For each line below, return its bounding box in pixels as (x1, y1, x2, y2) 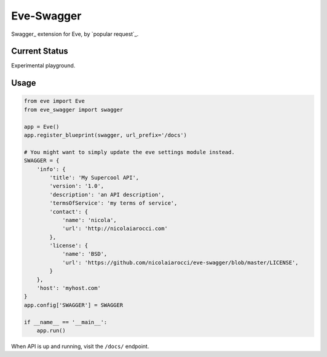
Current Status (11, 46, 68, 56)
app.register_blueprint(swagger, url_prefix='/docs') (24, 132, 187, 139)
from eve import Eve (24, 98, 85, 104)
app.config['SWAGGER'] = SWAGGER (24, 301, 124, 308)
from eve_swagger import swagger (24, 106, 124, 113)
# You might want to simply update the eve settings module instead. (24, 149, 235, 155)
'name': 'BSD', (62, 251, 107, 257)
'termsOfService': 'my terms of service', (49, 200, 178, 206)
